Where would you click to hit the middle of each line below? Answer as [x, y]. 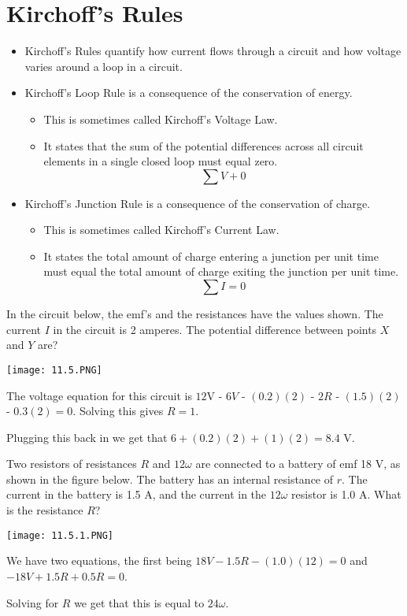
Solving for [33, 602]
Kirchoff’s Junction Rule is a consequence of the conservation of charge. [198, 203]
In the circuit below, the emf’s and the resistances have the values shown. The [195, 314]
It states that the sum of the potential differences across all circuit [203, 145]
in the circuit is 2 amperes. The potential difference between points [215, 329]
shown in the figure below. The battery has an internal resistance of [170, 479]
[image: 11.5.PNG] [54, 370]
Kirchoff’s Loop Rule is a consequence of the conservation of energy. [189, 93]
